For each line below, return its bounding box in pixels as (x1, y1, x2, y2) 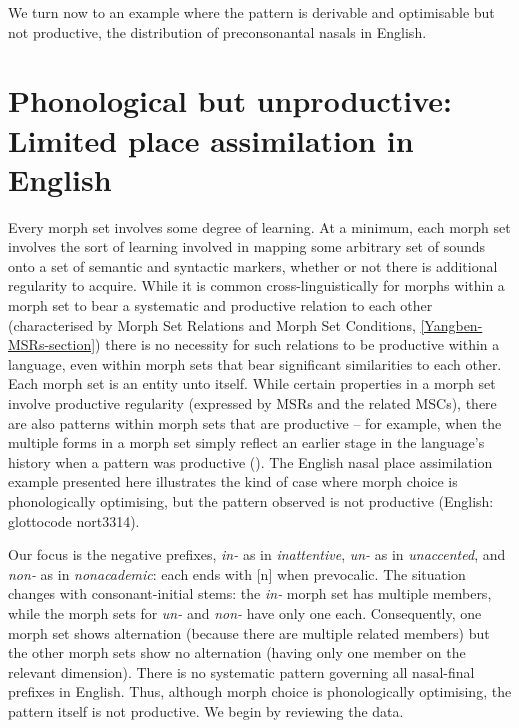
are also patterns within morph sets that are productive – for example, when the (8, 412, 502, 433)
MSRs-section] (8, 334, 96, 355)
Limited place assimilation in (8, 119, 414, 160)
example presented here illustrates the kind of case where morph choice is (8, 471, 458, 492)
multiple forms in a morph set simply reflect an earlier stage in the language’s (8, 432, 485, 453)
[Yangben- (420, 314, 483, 335)
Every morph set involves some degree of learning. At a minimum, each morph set (8, 216, 511, 237)
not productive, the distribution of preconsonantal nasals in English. (8, 21, 427, 42)
